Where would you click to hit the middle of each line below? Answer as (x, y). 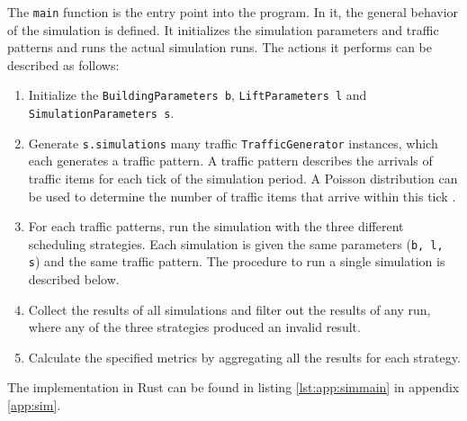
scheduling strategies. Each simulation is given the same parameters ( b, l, (236, 243)
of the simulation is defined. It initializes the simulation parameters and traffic (223, 29)
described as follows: (63, 64)
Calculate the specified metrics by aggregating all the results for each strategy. (244, 357)
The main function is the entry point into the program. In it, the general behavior (233, 12)
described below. (74, 279)
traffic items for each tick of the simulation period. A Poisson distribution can (243, 178)
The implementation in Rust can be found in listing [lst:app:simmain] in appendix (233, 387)
